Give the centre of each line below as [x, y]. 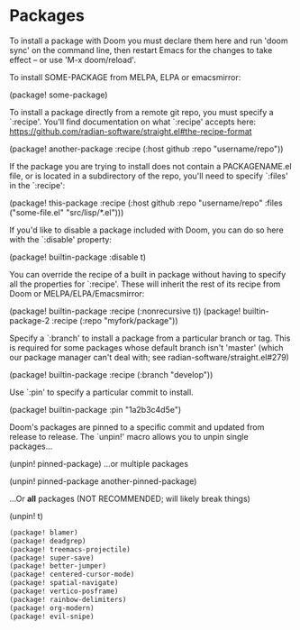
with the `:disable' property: [61, 239]
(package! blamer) [44, 533]
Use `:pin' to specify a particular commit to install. [101, 392]
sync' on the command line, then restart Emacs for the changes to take [141, 50]
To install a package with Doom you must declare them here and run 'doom [149, 41]
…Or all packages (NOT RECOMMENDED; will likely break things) [130, 498]
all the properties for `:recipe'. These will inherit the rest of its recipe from [145, 284]
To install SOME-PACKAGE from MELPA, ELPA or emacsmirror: [125, 77]
